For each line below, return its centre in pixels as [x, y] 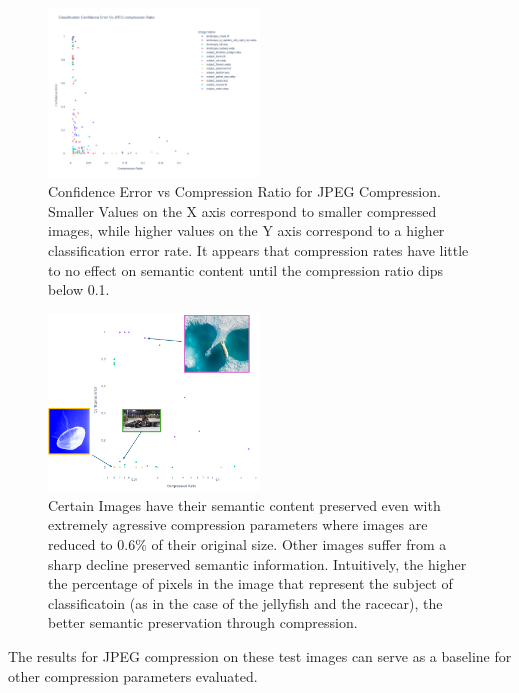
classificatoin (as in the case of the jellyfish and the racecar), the [245, 602]
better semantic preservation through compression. [203, 622]
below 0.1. [79, 289]
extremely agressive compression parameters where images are [238, 524]
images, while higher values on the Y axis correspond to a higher [246, 230]
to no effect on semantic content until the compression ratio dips [246, 269]
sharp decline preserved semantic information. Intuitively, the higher [257, 563]
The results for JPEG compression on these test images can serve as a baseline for [260, 656]
